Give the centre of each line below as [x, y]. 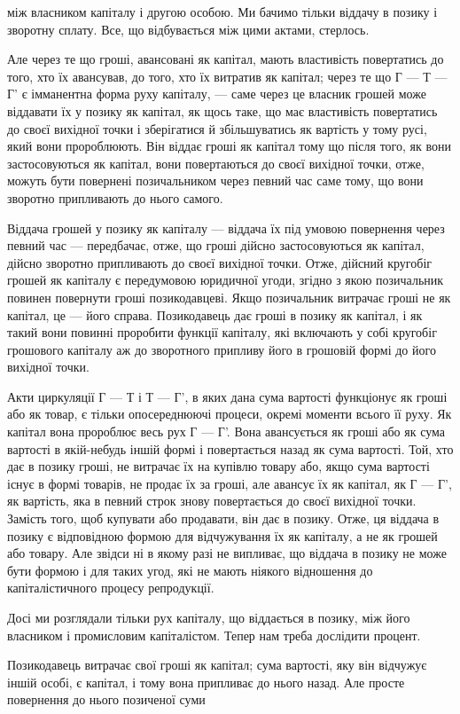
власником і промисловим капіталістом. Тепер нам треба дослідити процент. [214, 635]
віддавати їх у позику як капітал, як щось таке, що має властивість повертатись [222, 110]
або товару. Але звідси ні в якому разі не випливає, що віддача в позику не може [227, 553]
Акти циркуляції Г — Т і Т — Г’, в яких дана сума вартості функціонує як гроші [227, 396]
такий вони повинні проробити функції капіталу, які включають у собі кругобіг [222, 332]
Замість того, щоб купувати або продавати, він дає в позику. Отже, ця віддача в [223, 518]
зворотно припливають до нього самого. [115, 197]
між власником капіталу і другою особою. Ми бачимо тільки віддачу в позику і [222, 12]
